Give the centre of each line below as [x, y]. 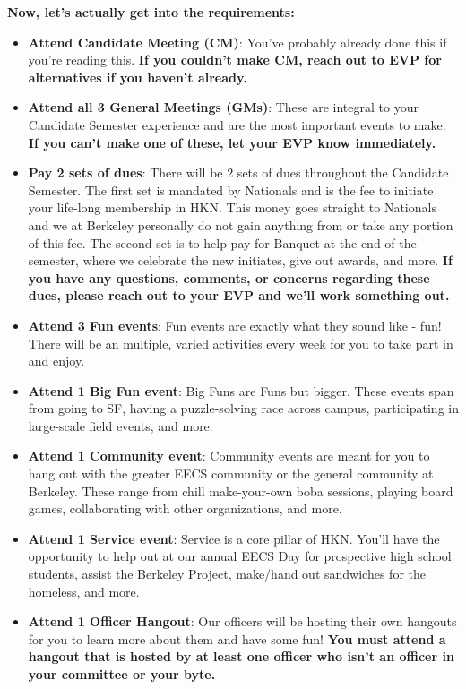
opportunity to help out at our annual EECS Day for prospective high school [240, 556]
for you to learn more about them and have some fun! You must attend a [237, 638]
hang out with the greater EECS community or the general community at [231, 474]
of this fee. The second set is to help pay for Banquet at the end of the [222, 242]
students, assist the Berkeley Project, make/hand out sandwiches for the [227, 574]
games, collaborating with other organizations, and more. [185, 508]
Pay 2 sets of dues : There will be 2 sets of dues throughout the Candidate [238, 172]
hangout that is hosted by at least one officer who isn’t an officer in [241, 656]
